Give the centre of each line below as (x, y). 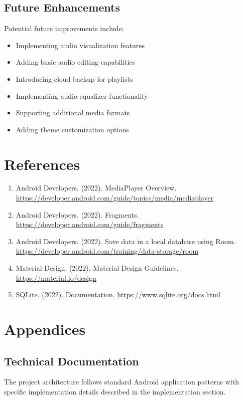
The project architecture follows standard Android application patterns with (122, 382)
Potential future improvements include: (64, 28)
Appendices (45, 329)
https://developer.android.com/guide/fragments (90, 224)
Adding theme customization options (72, 129)
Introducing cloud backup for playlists (74, 78)
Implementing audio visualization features (80, 45)
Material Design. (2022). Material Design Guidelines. (97, 268)
